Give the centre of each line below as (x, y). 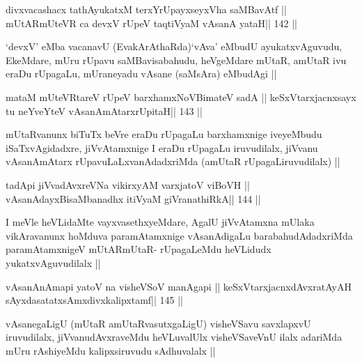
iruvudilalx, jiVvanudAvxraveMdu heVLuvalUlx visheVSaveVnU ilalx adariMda (174, 337)
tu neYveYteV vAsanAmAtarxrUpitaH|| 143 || (104, 110)
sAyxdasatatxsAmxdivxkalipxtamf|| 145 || (94, 300)
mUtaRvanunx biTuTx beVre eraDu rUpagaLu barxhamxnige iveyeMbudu (164, 134)
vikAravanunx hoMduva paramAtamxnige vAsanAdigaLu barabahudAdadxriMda (179, 235)
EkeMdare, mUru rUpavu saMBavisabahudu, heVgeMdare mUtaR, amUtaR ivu (176, 60)
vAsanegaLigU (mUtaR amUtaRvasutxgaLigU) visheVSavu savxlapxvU (158, 323)
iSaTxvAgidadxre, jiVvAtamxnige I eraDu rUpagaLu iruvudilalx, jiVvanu (162, 147)
